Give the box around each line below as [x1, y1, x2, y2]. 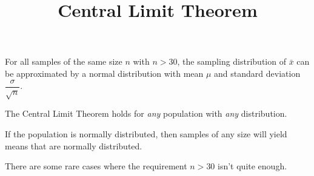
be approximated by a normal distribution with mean [5, 67, 204, 79]
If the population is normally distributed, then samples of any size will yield [5, 127, 287, 140]
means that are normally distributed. [5, 139, 142, 152]
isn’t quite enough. [218, 160, 287, 172]
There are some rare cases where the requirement [5, 160, 187, 172]
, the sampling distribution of [177, 55, 286, 68]
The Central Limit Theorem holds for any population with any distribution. [5, 107, 287, 120]
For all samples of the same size [5, 55, 122, 68]
